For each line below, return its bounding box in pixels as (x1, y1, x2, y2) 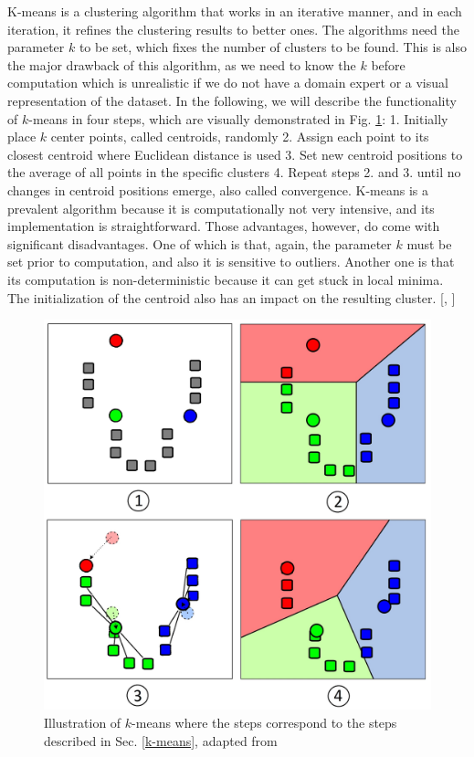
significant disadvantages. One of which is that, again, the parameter (7, 234, 392, 253)
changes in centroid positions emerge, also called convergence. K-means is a (7, 180, 428, 199)
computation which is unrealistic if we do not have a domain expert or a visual (7, 73, 448, 92)
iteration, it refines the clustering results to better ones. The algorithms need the (7, 19, 459, 38)
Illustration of (44, 713, 121, 732)
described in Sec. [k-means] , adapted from (44, 731, 278, 750)
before (371, 55, 406, 74)
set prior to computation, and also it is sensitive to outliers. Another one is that (7, 252, 455, 271)
